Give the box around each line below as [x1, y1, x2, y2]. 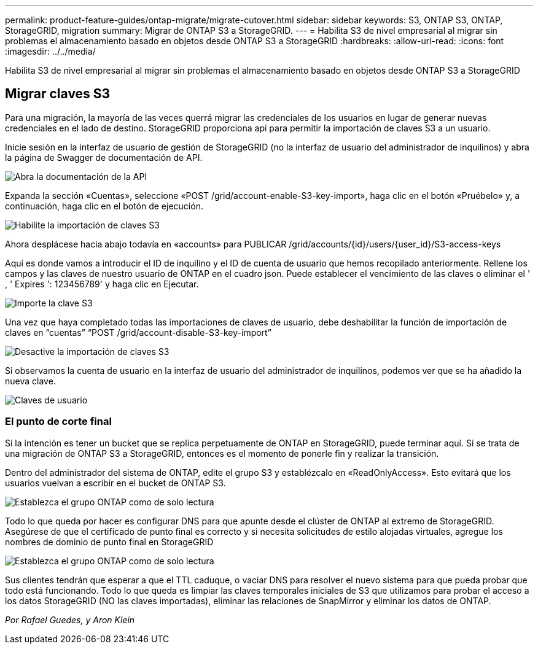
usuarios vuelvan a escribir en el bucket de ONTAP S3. [5, 477, 226, 488]
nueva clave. [5, 375, 56, 386]
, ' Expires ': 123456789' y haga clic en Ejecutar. [5, 278, 199, 289]
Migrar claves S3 [5, 86, 111, 102]
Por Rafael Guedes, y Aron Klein [5, 614, 135, 625]
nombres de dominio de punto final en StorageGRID [5, 536, 214, 547]
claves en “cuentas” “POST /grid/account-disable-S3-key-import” [5, 327, 271, 338]
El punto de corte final [5, 415, 112, 428]
